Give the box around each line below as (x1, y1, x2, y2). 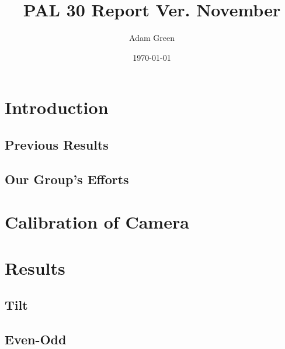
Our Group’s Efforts (5, 170, 129, 188)
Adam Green (129, 32, 175, 44)
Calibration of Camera (5, 210, 189, 234)
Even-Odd (5, 330, 67, 348)
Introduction (5, 95, 109, 119)
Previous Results (5, 135, 109, 153)
